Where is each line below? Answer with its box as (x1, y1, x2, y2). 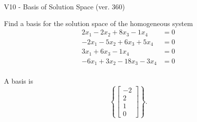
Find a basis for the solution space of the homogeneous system (4, 18, 193, 28)
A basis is (4, 76, 33, 86)
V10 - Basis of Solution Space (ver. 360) (4, 1, 125, 11)
